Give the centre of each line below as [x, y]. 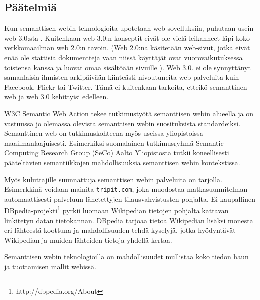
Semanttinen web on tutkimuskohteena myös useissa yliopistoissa [104, 133]
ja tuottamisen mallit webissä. [50, 266]
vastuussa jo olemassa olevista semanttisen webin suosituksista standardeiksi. [123, 123]
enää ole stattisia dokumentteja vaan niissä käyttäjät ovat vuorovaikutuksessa [124, 57]
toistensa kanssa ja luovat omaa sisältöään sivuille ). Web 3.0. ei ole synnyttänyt [128, 67]
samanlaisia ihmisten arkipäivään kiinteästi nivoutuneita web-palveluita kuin [122, 77]
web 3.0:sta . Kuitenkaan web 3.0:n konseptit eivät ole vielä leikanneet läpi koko [127, 38]
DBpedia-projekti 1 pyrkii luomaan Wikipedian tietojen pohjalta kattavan [117, 210]
